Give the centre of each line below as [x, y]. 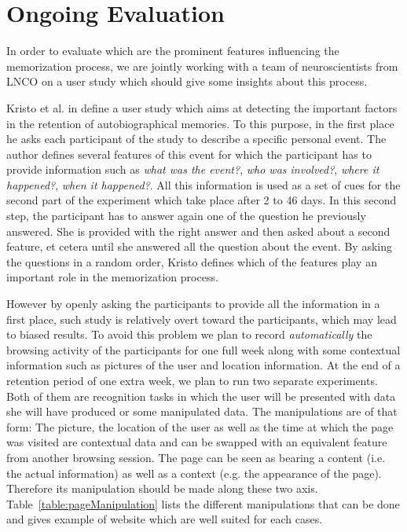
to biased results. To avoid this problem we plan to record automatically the [189, 334]
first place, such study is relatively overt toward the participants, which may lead [202, 319]
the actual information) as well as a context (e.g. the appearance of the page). [194, 473]
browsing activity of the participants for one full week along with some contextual [203, 349]
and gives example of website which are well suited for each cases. [165, 519]
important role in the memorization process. [112, 277]
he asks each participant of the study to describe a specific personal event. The [196, 139]
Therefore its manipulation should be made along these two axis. [162, 488]
